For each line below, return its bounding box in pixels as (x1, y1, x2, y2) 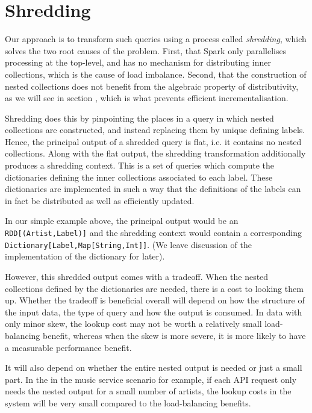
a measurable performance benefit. (5, 341, 132, 353)
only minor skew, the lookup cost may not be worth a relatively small (5, 317, 262, 330)
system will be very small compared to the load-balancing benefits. (5, 396, 251, 409)
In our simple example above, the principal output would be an (5, 214, 239, 227)
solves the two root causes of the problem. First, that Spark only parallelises (5, 44, 287, 57)
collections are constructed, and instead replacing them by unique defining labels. (5, 123, 305, 136)
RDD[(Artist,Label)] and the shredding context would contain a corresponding (5, 226, 302, 239)
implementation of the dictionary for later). (5, 250, 165, 262)
